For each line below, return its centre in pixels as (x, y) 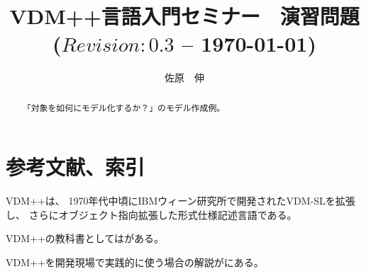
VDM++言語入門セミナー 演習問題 (184, 16)
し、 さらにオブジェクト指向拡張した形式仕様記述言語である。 (151, 214)
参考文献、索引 (76, 167)
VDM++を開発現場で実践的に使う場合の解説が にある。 (135, 262)
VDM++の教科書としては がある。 (85, 238)
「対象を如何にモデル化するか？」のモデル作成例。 (124, 107)
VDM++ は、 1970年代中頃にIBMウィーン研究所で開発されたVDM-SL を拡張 (181, 201)
